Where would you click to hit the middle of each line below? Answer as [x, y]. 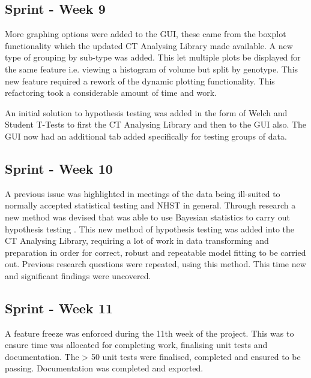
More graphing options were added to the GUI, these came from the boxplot [146, 34]
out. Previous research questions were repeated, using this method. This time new [155, 264]
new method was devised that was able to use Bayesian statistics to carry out [147, 217]
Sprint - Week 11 [59, 308]
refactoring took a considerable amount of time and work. [111, 93]
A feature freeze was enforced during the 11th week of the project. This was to [149, 333]
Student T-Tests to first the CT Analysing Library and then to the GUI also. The [156, 124]
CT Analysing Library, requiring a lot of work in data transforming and [137, 241]
